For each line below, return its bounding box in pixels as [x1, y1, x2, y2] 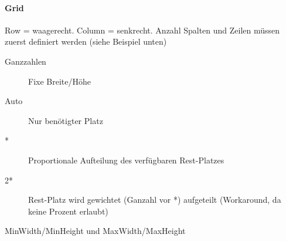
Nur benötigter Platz [28, 114, 103, 126]
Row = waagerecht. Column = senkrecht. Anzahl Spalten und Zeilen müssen [5, 24, 280, 36]
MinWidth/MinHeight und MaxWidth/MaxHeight [5, 225, 186, 237]
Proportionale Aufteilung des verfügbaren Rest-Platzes [28, 153, 224, 166]
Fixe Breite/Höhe [28, 75, 91, 87]
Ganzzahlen [5, 55, 46, 67]
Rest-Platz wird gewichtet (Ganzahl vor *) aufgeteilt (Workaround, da [28, 193, 281, 206]
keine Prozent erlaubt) [28, 205, 108, 217]
